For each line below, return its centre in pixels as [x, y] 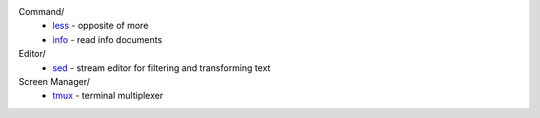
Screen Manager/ [54, 81]
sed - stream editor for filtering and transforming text [161, 67]
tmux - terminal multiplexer [108, 96]
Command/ [41, 11]
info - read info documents [107, 39]
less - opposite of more [100, 26]
